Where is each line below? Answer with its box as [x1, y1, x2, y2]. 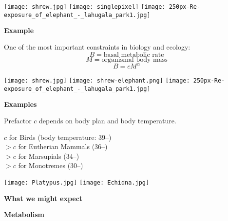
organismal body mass [101, 56, 168, 63]
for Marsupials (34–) [18, 151, 79, 161]
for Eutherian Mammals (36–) [18, 141, 108, 152]
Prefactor [4, 115, 32, 125]
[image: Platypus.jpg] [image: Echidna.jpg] [4, 179, 150, 186]
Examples [4, 99, 37, 109]
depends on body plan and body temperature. [39, 115, 176, 125]
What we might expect [4, 193, 83, 203]
